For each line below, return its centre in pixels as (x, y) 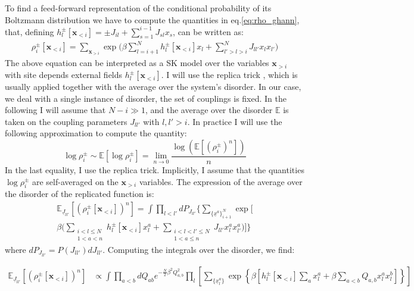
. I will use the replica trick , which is (229, 75)
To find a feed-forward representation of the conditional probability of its (138, 8)
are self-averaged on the (75, 181)
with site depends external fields (64, 75)
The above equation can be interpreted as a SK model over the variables (137, 63)
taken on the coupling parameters (66, 121)
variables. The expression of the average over (221, 181)
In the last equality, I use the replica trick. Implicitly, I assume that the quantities (155, 170)
